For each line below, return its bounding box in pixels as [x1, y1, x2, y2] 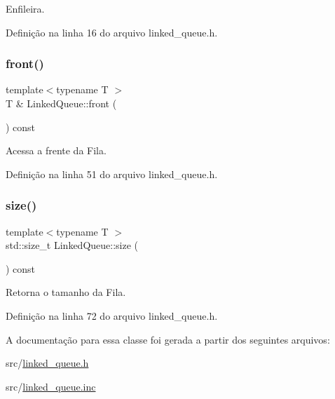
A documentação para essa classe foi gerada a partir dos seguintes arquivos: [6, 332, 330, 346]
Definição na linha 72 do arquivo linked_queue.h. [6, 308, 218, 323]
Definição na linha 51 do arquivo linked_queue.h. [6, 166, 218, 181]
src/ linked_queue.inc [6, 379, 96, 393]
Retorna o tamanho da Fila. [6, 285, 126, 299]
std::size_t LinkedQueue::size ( [6, 238, 139, 252]
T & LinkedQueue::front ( [6, 96, 117, 110]
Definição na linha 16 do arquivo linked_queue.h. [6, 25, 218, 39]
